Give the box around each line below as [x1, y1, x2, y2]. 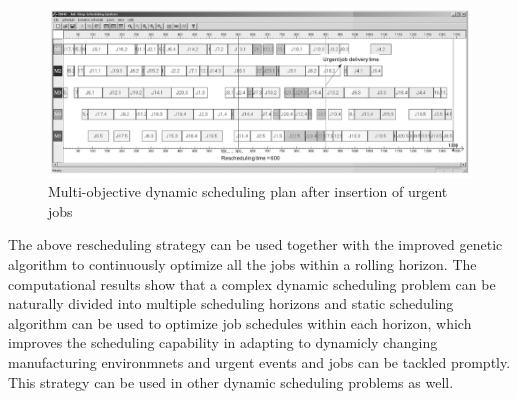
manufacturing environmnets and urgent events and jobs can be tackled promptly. [8, 351, 511, 372]
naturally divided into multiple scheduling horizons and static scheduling [8, 293, 454, 314]
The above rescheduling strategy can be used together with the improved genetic [8, 234, 503, 255]
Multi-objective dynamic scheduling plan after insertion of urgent [48, 181, 448, 202]
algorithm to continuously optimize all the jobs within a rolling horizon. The [8, 253, 477, 274]
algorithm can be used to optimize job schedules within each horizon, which [8, 312, 472, 333]
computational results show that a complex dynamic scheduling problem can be [8, 273, 496, 294]
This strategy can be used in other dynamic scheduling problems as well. [8, 371, 454, 392]
